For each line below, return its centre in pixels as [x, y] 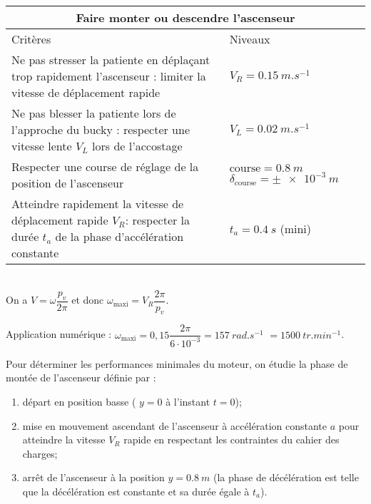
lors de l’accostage [137, 146]
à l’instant [188, 402]
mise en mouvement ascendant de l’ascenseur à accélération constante [175, 425]
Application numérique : [59, 334]
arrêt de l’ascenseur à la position [93, 477]
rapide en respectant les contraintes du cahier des [232, 439]
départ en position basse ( [79, 402]
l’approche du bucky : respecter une [101, 129]
